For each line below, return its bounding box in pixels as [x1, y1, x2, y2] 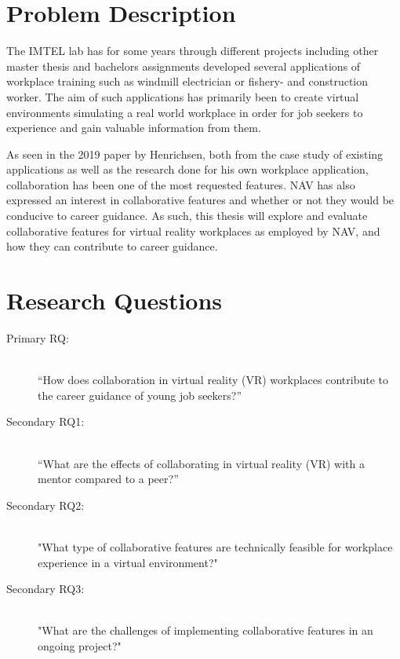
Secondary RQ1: [6, 413, 85, 430]
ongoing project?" [38, 637, 122, 654]
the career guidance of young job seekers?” [38, 386, 242, 403]
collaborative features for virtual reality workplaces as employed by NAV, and [6, 222, 380, 239]
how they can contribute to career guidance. [6, 238, 218, 254]
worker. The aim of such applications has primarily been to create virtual [6, 88, 359, 104]
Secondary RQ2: [6, 496, 85, 513]
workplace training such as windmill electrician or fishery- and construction [6, 73, 369, 90]
